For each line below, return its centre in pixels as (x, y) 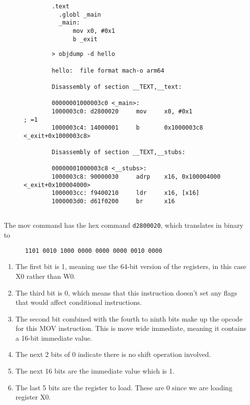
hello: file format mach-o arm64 (108, 70)
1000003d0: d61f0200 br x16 (113, 202)
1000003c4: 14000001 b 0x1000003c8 (127, 128)
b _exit (85, 39)
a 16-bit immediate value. (54, 337)
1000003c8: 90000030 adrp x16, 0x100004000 (136, 177)
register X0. (33, 397)
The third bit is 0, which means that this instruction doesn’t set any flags (126, 292)
